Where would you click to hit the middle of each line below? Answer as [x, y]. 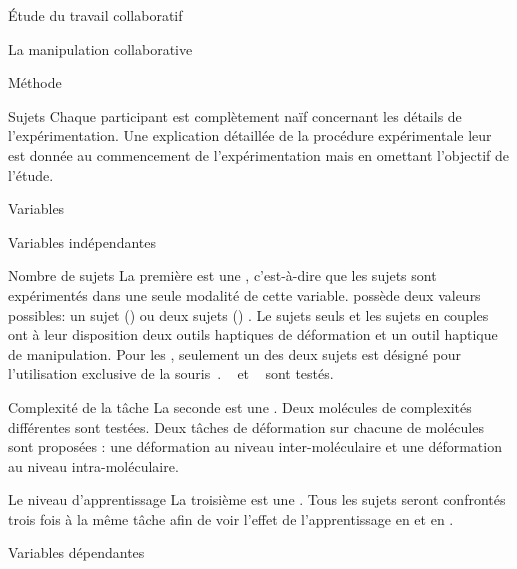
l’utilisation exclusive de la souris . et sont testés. [171, 373]
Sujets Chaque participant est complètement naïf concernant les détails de [235, 115]
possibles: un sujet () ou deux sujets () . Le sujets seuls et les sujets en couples [248, 314]
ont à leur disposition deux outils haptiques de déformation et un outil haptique [253, 334]
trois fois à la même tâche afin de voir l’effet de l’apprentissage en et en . [231, 518]
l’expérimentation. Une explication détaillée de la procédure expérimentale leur [250, 135]
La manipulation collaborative [100, 48]
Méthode [35, 82]
